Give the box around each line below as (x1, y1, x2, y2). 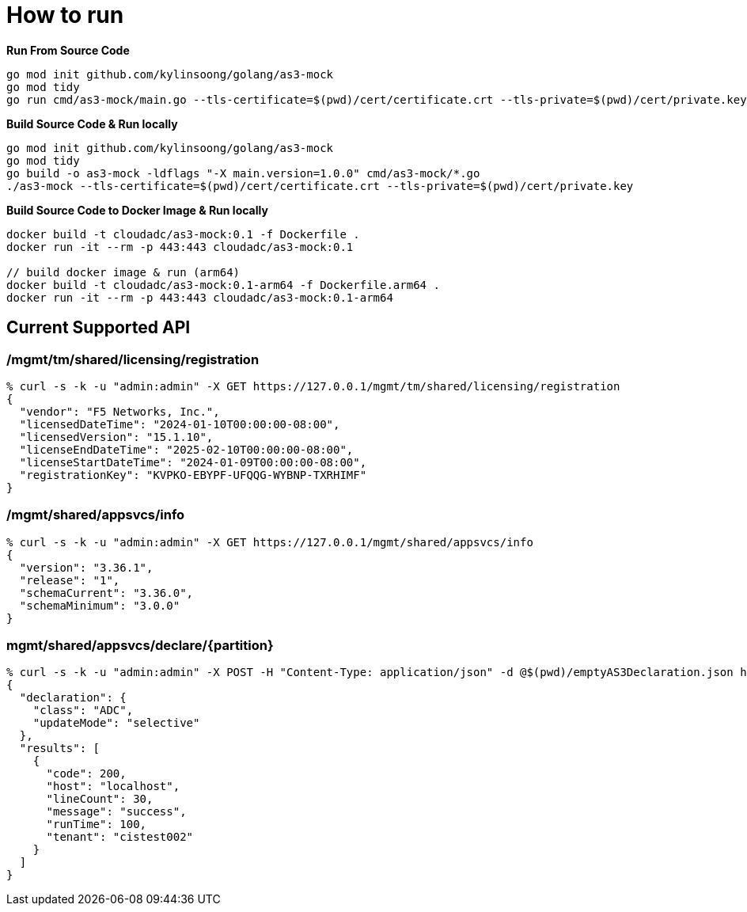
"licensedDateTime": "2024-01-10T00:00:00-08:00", (19, 417, 340, 431)
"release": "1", (19, 573, 120, 587)
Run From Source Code (6, 43, 130, 57)
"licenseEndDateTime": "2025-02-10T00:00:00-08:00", (19, 443, 354, 456)
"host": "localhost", (46, 780, 180, 793)
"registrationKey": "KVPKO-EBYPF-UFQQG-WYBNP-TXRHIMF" (19, 468, 367, 481)
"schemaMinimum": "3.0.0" (19, 598, 180, 612)
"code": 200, (46, 767, 127, 781)
